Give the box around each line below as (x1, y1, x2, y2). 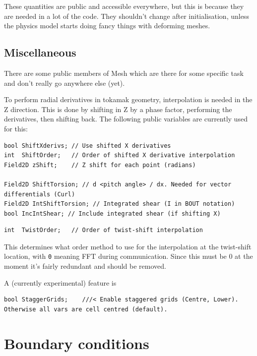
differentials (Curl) (4, 190, 75, 198)
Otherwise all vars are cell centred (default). (4, 305, 168, 313)
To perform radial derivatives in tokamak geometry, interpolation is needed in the (4, 94, 253, 105)
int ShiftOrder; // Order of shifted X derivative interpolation (4, 152, 235, 159)
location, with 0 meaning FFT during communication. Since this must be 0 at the (4, 251, 253, 261)
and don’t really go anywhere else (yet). (4, 77, 125, 88)
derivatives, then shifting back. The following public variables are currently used (4, 114, 248, 124)
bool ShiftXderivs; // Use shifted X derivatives (4, 142, 171, 149)
